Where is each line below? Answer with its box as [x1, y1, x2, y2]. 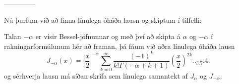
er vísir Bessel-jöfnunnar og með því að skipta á [35, 31, 180, 42]
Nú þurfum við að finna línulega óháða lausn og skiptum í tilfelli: [4, 14, 202, 25]
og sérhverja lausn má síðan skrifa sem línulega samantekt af [4, 70, 188, 81]
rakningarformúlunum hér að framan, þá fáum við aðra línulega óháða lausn [4, 41, 235, 51]
